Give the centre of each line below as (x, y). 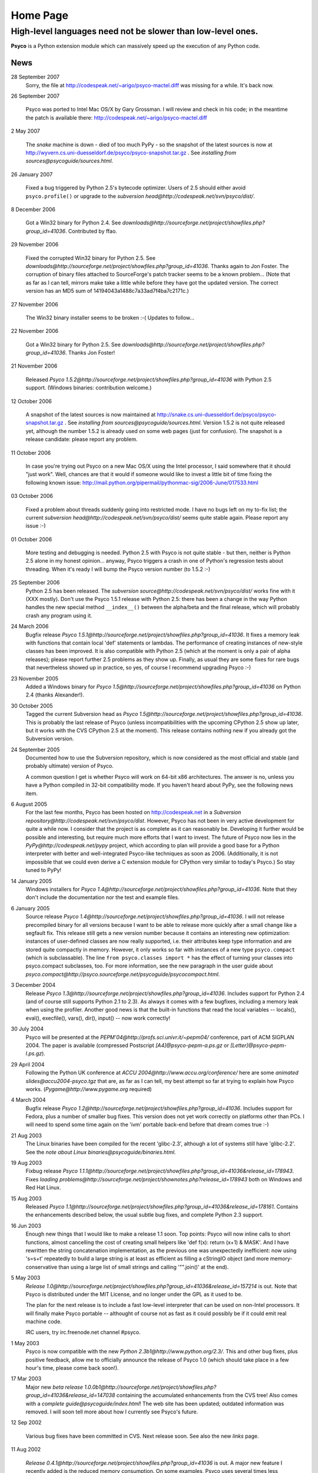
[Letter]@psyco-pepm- (258, 1045)
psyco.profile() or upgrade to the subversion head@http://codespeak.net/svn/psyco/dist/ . (140, 196)
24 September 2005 (35, 749)
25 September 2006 (35, 583)
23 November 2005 (35, 678)
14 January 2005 (32, 881)
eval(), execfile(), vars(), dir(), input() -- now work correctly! (98, 1018)
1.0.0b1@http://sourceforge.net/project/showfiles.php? (150, 1387)
